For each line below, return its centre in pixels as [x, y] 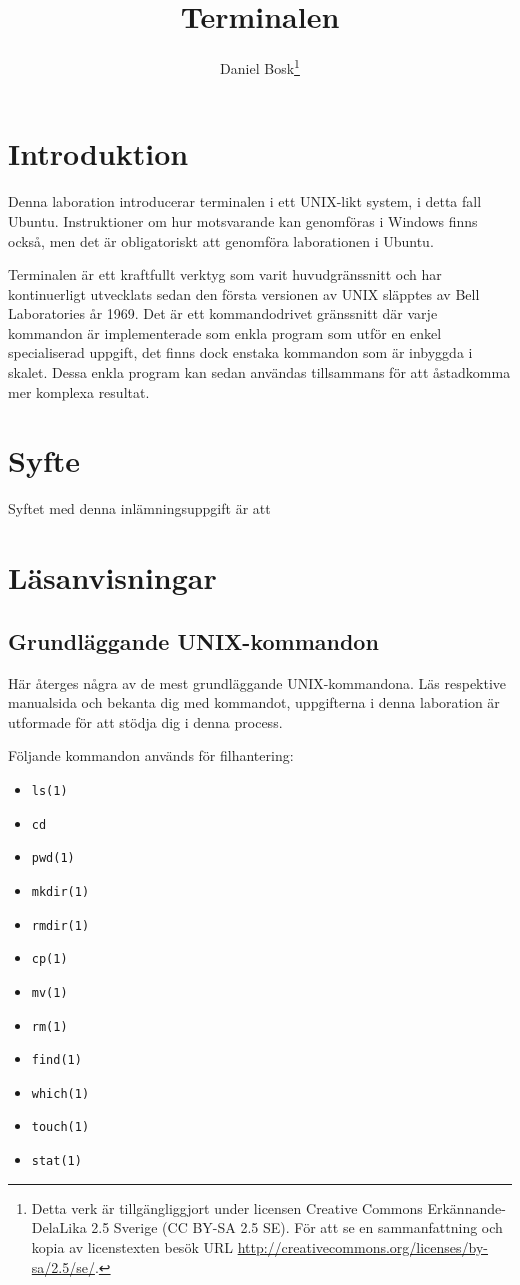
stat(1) [56, 1161]
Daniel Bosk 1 [260, 66]
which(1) [60, 1093]
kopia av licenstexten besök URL [132, 1246]
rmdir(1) [60, 925]
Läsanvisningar [112, 577]
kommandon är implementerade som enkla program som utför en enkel [225, 332]
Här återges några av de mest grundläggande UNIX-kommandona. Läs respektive [257, 682]
